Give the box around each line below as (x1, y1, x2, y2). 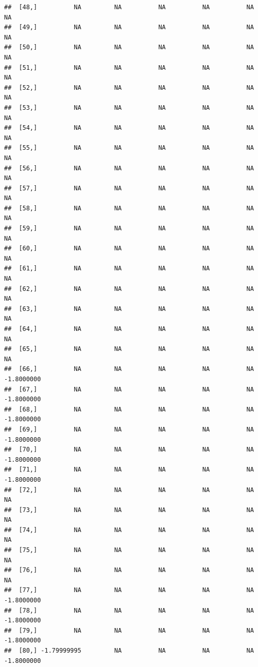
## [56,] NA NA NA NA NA (4, 164, 254, 172)
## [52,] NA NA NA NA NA (4, 84, 254, 91)
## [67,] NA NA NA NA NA (4, 385, 254, 393)
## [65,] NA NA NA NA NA (4, 345, 254, 353)
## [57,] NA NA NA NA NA (4, 184, 254, 192)
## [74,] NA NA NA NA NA (4, 526, 254, 534)
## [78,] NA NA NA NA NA (4, 606, 254, 614)
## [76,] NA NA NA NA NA (4, 566, 254, 574)
